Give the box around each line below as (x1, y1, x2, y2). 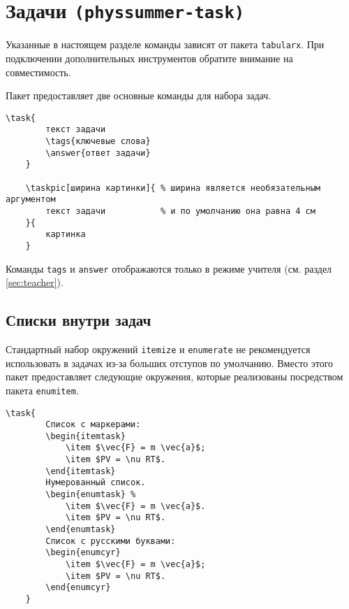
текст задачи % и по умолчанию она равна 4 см (45, 206, 315, 216)
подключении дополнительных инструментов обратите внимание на (6, 50, 293, 65)
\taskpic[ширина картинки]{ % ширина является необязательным (25, 182, 321, 193)
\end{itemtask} (45, 466, 116, 476)
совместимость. (6, 64, 71, 79)
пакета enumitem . (6, 382, 79, 397)
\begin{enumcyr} (45, 547, 121, 558)
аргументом (6, 194, 56, 205)
